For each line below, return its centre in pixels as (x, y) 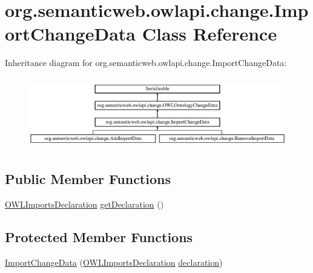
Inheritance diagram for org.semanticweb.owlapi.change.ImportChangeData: (146, 63)
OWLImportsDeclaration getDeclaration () (84, 204)
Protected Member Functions (99, 237)
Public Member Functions (88, 179)
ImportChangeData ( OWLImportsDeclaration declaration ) (114, 262)
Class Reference (209, 34)
